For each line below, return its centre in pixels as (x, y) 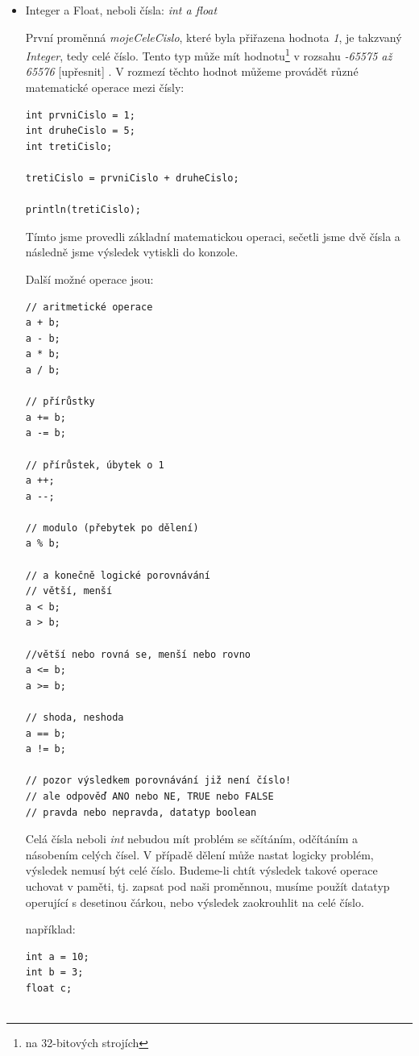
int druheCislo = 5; (80, 131)
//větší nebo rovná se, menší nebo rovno (138, 654)
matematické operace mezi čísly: (105, 87)
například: (50, 929)
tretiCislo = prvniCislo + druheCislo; (132, 178)
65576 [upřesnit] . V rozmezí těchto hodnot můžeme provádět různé (192, 71)
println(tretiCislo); (83, 210)
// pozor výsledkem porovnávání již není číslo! (158, 781)
